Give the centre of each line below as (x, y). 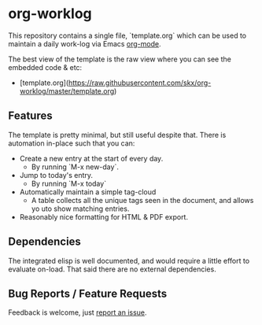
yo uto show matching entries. (80, 209)
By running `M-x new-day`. (75, 167)
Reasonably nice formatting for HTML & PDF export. (104, 216)
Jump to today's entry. (56, 175)
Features (30, 116)
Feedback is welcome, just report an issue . (77, 312)
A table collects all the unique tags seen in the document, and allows (142, 200)
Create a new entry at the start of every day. (91, 158)
